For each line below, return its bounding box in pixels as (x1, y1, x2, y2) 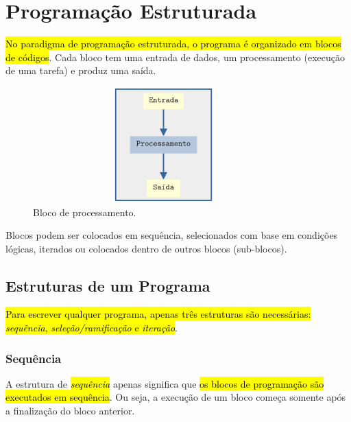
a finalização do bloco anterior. (5, 403, 135, 418)
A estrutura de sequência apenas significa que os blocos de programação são (5, 376, 324, 390)
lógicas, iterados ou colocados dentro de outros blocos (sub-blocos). (5, 241, 287, 255)
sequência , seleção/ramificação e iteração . (5, 320, 178, 335)
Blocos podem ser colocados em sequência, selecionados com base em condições (5, 228, 338, 242)
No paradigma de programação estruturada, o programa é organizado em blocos (5, 36, 341, 51)
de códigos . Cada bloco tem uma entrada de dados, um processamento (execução (5, 49, 346, 64)
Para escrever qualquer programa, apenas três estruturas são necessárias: (5, 307, 311, 321)
